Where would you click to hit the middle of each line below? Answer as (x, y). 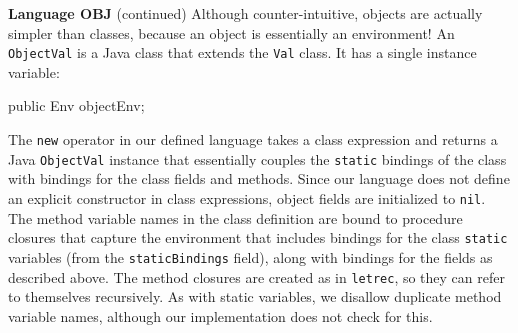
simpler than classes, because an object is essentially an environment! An (231, 32)
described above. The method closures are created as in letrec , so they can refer (256, 276)
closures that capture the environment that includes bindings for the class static (258, 237)
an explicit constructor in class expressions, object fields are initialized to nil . (247, 197)
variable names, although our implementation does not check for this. (220, 315)
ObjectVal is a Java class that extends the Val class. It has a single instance (242, 52)
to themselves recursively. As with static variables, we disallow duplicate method (255, 296)
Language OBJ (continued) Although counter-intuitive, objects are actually (245, 13)
